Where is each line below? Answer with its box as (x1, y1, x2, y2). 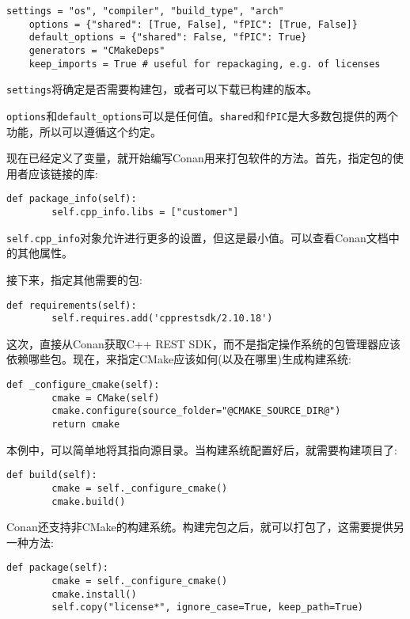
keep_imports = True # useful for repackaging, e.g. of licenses (28, 58, 381, 70)
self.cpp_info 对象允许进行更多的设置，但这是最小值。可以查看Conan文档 (6, 229, 389, 245)
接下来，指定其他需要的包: (6, 271, 142, 287)
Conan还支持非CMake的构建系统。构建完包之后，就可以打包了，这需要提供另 (6, 518, 404, 535)
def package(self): (6, 562, 108, 574)
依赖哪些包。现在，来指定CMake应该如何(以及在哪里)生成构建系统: (6, 351, 351, 367)
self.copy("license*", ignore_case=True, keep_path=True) (51, 602, 364, 613)
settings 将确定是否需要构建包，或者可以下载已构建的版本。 (6, 81, 318, 97)
